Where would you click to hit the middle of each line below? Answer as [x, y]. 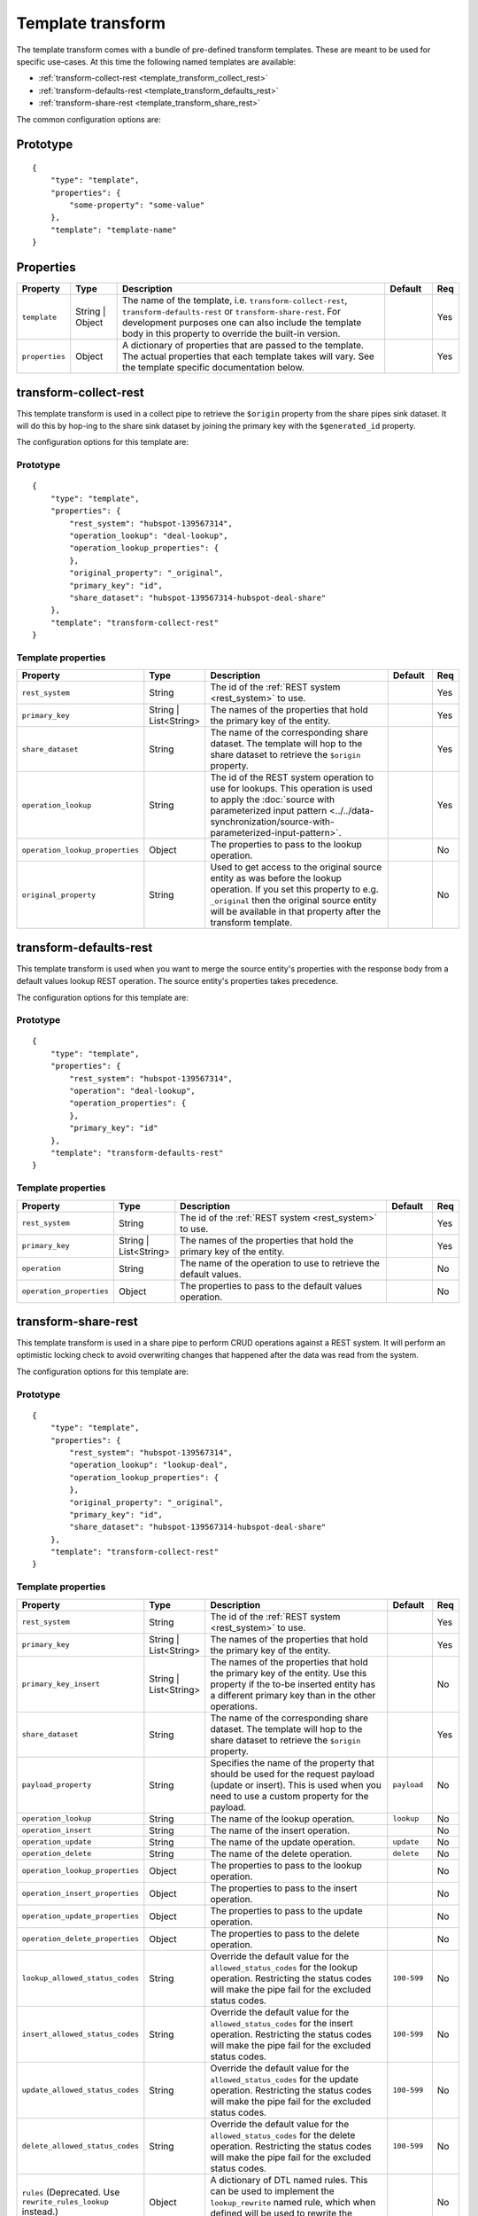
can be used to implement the [273, 2191]
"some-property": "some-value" [137, 205]
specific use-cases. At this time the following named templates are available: [156, 61]
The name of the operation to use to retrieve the [280, 1263]
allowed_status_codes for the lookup [284, 1967]
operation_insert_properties [81, 1894]
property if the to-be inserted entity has [293, 1684]
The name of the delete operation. [281, 1853]
